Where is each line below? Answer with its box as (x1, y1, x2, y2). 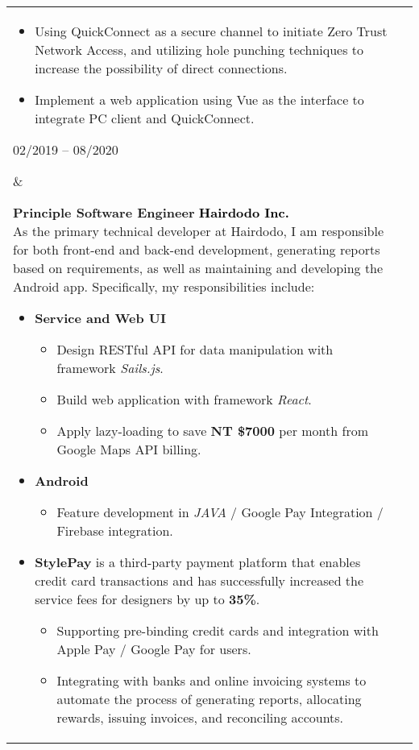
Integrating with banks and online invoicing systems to (56, 671, 367, 690)
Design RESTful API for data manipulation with (56, 340, 334, 358)
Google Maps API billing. (56, 440, 201, 458)
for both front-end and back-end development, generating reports (13, 240, 380, 259)
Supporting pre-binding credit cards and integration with (56, 621, 379, 640)
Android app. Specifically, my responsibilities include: (13, 277, 315, 296)
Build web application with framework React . (56, 390, 312, 408)
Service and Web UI (35, 309, 166, 327)
